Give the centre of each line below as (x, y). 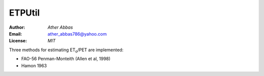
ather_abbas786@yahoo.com (77, 34)
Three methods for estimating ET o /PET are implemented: (66, 50)
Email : (15, 34)
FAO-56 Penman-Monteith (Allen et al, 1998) (66, 59)
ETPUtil (24, 13)
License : (18, 41)
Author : (17, 27)
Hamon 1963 (34, 65)
